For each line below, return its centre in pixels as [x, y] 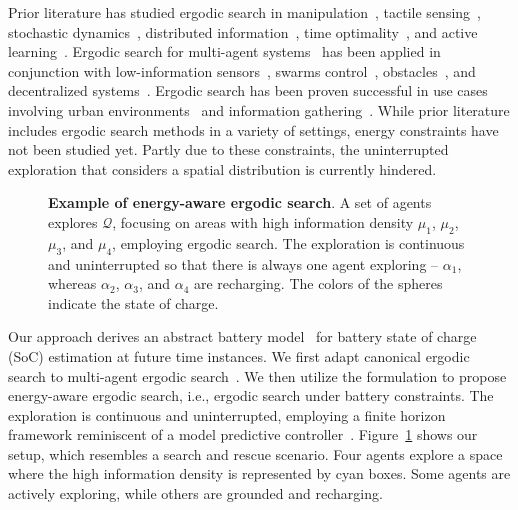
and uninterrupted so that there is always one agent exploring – [243, 263]
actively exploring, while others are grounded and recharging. [195, 493]
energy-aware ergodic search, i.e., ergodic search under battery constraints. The [251, 395]
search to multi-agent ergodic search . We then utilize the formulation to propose [257, 375]
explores [73, 221]
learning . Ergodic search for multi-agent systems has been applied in [224, 51]
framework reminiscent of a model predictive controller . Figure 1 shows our [243, 434]
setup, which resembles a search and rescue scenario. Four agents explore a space [255, 453]
